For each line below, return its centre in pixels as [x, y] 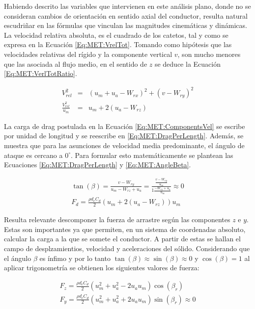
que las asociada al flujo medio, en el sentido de [76, 64]
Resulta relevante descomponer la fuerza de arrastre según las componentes [117, 219]
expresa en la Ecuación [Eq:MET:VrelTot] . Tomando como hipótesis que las [118, 44]
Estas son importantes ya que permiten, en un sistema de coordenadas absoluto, [125, 229]
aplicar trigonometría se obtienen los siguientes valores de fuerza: [102, 268]
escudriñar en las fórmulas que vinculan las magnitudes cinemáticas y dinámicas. [126, 25]
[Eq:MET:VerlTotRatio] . [41, 73]
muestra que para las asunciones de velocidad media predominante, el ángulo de [124, 145]
